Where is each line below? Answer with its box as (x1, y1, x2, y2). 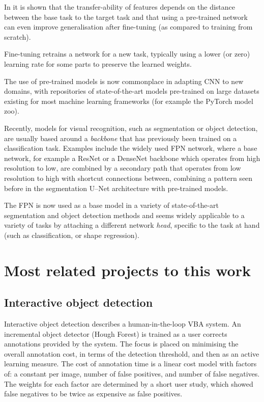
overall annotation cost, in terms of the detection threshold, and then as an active (4, 348, 259, 359)
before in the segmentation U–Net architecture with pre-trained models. (4, 182, 228, 193)
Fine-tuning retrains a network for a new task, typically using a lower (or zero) (4, 48, 250, 59)
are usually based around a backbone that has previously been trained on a (4, 132, 237, 143)
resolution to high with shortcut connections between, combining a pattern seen (4, 172, 253, 183)
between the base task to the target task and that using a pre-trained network (4, 11, 248, 22)
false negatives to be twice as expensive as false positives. (4, 388, 183, 399)
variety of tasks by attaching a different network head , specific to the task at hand (4, 220, 260, 230)
